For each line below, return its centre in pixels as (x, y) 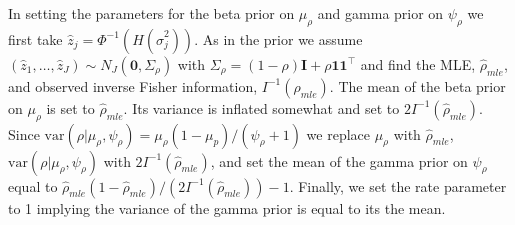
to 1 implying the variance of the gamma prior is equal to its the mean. (227, 207)
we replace (338, 133)
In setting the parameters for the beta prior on (151, 13)
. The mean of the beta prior (417, 85)
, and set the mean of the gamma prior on (339, 160)
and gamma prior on (380, 13)
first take (35, 38)
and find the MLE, (418, 63)
